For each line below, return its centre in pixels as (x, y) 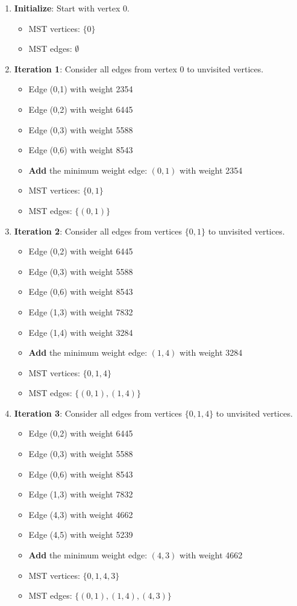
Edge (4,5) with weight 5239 (81, 535)
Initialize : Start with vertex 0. (72, 8)
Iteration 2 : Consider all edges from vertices (98, 231)
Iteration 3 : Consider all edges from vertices (98, 413)
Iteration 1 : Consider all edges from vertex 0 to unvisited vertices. (139, 68)
